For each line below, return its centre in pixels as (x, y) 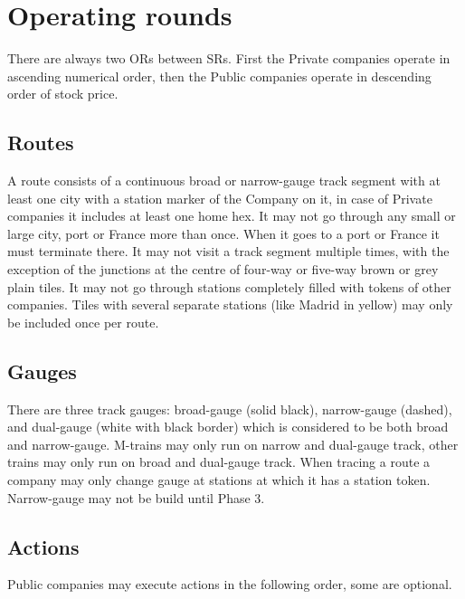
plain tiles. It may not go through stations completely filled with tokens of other (229, 286)
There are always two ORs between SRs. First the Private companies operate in (229, 58)
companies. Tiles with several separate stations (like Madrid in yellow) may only (230, 304)
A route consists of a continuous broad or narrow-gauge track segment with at (224, 181)
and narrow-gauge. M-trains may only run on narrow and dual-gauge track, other (233, 444)
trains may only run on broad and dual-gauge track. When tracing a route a (219, 462)
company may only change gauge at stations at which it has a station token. (219, 480)
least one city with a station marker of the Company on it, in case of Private (220, 198)
